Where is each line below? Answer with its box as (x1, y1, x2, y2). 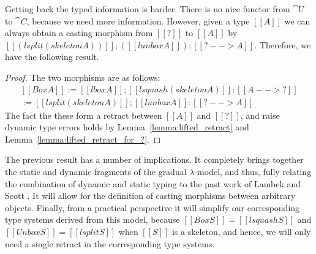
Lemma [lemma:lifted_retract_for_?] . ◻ (5, 132, 161, 145)
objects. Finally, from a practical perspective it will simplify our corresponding (5, 201, 300, 214)
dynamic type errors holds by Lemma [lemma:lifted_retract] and (5, 121, 249, 133)
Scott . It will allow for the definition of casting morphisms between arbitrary (5, 189, 296, 202)
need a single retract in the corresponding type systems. (5, 237, 215, 250)
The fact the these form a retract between (5, 108, 162, 121)
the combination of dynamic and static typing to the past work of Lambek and (5, 177, 301, 190)
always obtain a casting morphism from (5, 26, 153, 39)
